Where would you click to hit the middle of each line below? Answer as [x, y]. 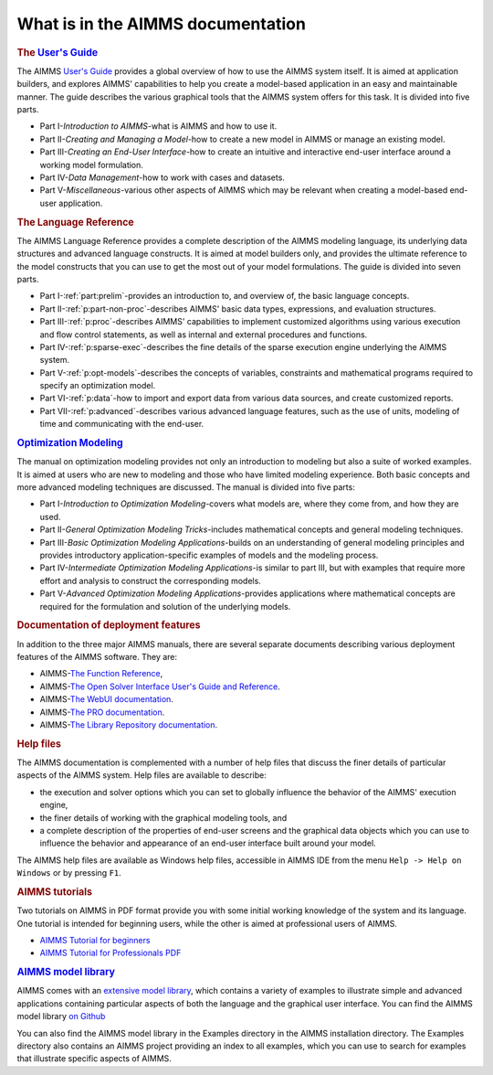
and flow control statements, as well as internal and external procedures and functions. [204, 335]
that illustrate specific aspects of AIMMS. [94, 1059]
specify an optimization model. [98, 386]
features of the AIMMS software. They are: [97, 657]
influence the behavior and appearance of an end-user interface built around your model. [208, 843]
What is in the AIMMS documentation [161, 24]
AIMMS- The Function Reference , [101, 674]
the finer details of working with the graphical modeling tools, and [163, 817]
